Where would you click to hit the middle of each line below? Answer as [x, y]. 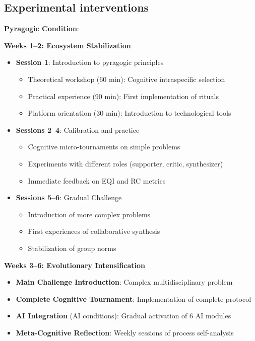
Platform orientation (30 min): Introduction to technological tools [130, 113]
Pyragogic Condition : [42, 28]
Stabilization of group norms [72, 248]
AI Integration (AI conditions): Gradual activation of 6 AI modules [123, 316]
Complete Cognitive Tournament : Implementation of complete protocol [134, 299]
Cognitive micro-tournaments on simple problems [104, 147]
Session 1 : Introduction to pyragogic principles [90, 62]
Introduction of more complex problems [89, 214]
